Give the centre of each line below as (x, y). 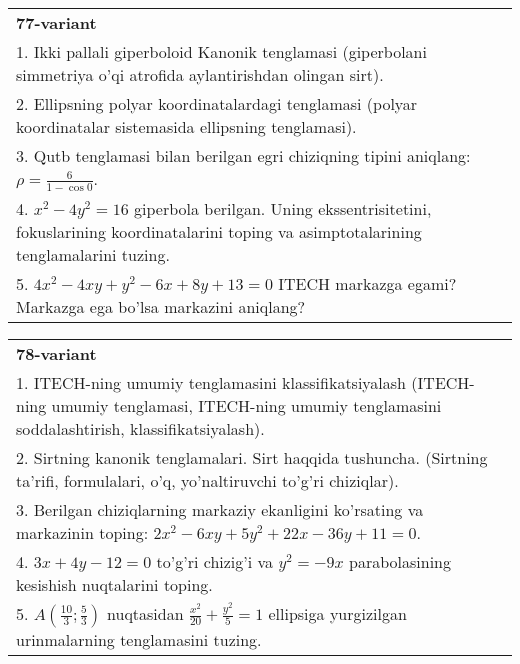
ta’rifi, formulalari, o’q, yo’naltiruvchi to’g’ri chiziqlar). (207, 480)
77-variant (56, 22)
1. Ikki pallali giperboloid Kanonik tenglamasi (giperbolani (221, 51)
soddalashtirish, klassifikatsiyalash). (140, 428)
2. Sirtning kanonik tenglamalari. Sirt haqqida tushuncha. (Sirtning (252, 457)
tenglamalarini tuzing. (93, 254)
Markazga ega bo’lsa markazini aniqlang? (161, 306)
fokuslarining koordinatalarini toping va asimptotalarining (219, 231)
